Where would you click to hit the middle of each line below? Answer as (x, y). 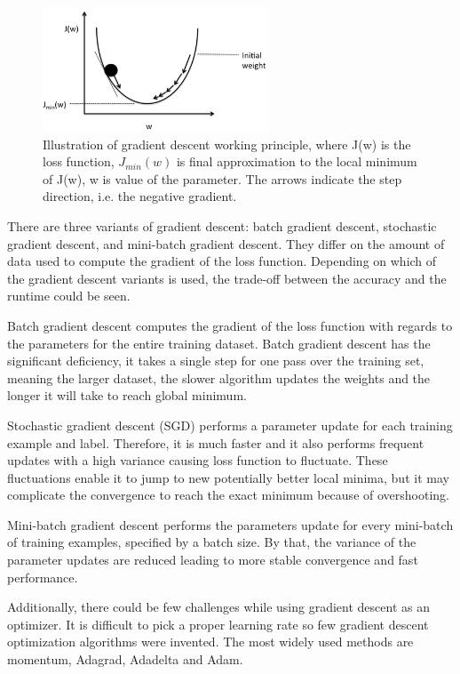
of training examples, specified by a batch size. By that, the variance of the (212, 542)
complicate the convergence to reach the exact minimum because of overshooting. (228, 495)
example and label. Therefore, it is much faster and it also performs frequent (216, 442)
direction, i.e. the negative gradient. (140, 196)
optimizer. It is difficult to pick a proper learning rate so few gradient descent (218, 624)
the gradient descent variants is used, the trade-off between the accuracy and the (227, 278)
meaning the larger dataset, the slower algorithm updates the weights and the (219, 377)
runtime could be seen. (69, 296)
